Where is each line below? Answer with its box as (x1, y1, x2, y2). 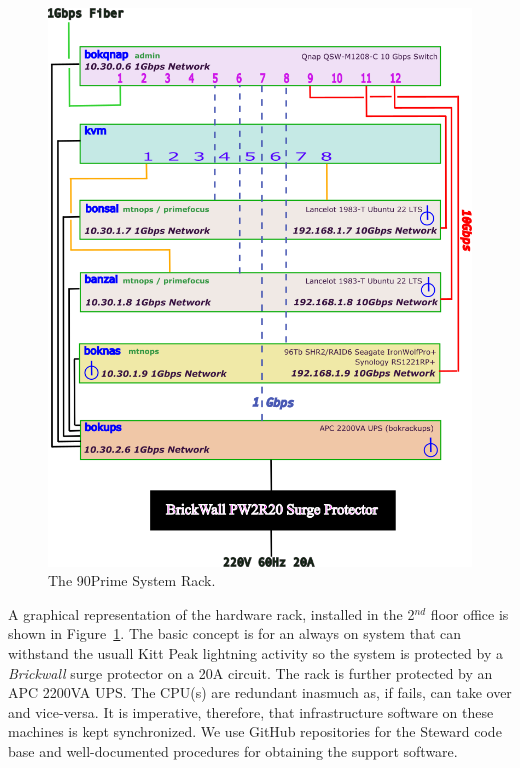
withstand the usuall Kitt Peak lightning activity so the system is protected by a (8, 642, 503, 663)
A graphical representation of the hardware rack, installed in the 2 (8, 603, 415, 624)
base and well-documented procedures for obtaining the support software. (8, 740, 458, 761)
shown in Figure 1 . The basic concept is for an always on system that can (8, 623, 461, 644)
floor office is (430, 603, 509, 624)
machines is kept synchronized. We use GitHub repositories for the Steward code (8, 721, 502, 742)
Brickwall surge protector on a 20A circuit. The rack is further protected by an (8, 662, 493, 683)
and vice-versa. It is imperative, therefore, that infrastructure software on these (8, 701, 494, 722)
